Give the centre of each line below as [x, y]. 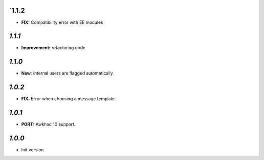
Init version [33, 150]
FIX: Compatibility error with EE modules [62, 22]
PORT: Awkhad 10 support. [48, 124]
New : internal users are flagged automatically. [68, 73]
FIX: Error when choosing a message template [68, 99]
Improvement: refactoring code [53, 48]
